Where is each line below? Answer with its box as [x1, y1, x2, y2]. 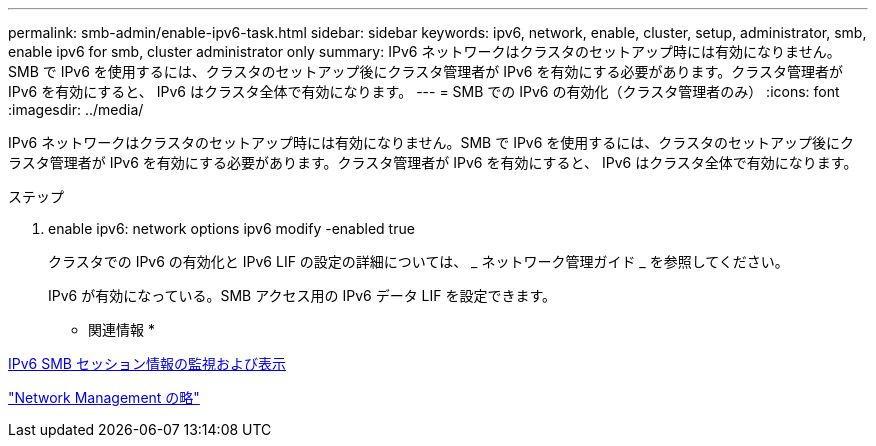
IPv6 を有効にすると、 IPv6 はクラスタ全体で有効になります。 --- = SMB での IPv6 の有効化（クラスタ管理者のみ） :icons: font [8, 83, 840, 100]
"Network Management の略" [8, 389, 200, 406]
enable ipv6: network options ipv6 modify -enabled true [48, 220, 415, 237]
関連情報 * [88, 321, 155, 338]
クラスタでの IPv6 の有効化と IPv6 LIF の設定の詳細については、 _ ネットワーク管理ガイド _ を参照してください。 [48, 253, 789, 270]
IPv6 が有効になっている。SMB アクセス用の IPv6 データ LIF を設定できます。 [48, 287, 557, 304]
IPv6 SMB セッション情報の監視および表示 [8, 355, 286, 372]
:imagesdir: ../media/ [8, 101, 144, 118]
